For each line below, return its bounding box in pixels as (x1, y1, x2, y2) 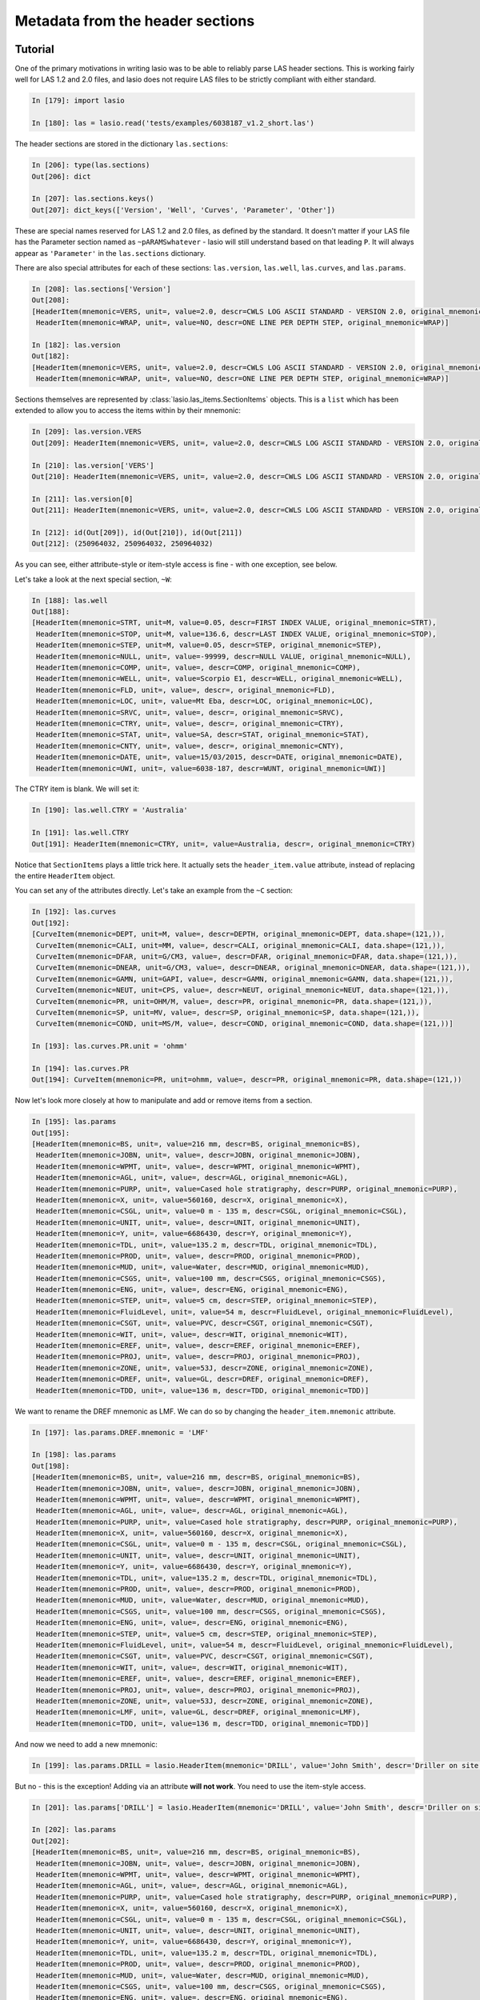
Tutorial (14, 42, 55, 56)
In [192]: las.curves (31, 907, 117, 916)
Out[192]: (31, 918, 70, 927)
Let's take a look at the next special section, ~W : (14, 574, 172, 584)
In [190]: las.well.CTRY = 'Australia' (31, 806, 188, 815)
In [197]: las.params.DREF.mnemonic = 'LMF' (31, 1428, 210, 1437)
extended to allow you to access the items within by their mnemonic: (14, 406, 242, 415)
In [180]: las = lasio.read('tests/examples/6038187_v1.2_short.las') (31, 118, 315, 128)
